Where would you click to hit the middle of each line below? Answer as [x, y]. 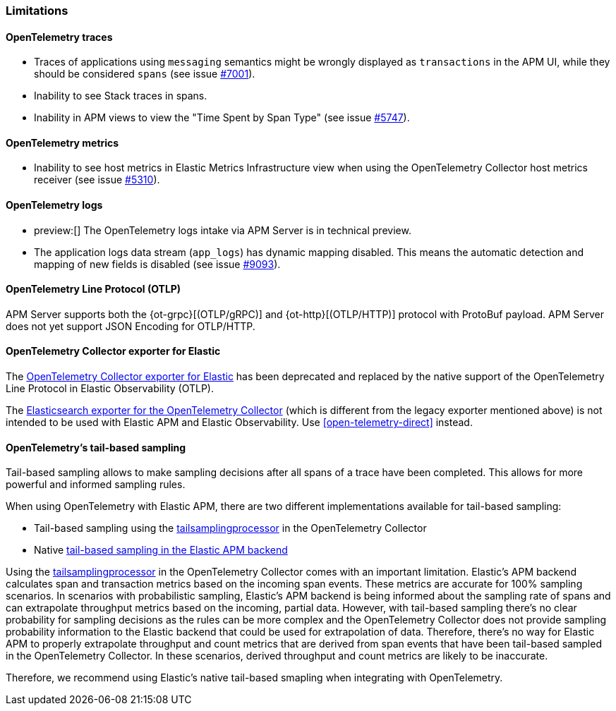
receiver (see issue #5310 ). [97, 180]
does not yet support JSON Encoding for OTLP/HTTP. [131, 326]
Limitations [37, 11]
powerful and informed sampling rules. [96, 485]
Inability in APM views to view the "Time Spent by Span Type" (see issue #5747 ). [222, 118]
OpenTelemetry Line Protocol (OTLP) [93, 289]
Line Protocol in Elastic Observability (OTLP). [110, 389]
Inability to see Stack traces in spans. [121, 96]
